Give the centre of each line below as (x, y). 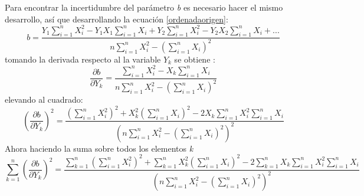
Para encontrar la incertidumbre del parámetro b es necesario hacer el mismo (144, 7)
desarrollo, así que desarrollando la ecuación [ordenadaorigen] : (117, 19)
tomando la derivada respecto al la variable (83, 59)
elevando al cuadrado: (44, 99)
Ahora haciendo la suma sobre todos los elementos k (99, 148)
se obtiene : (195, 59)
